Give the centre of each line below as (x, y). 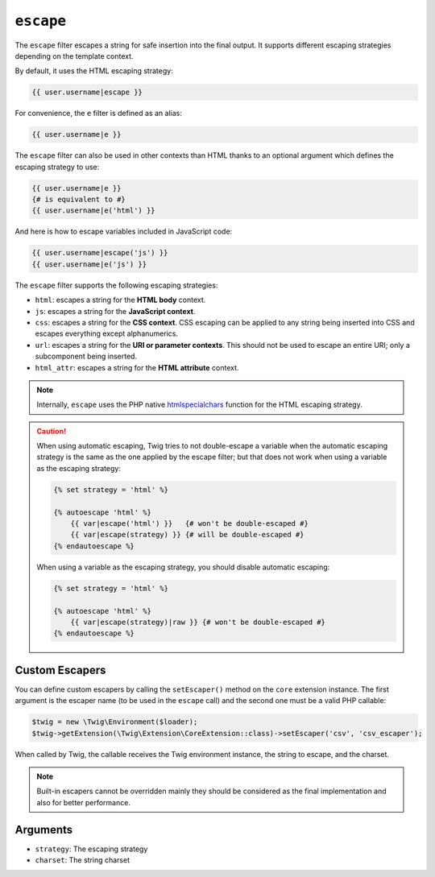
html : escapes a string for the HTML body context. (120, 300)
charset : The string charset (83, 860)
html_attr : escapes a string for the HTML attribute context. (137, 367)
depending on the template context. (74, 56)
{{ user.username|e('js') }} (89, 264)
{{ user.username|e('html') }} (94, 211)
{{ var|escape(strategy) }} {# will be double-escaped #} (187, 535)
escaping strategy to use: (57, 167)
